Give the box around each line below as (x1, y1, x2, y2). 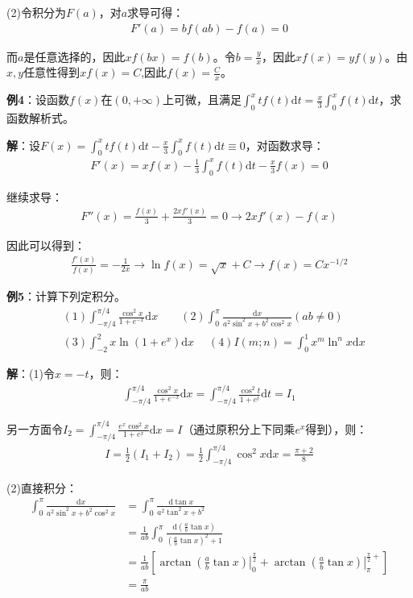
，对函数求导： (245, 136, 324, 153)
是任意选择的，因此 (23, 48, 126, 64)
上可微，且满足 (163, 91, 242, 108)
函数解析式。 (6, 110, 74, 127)
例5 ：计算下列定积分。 (6, 287, 126, 304)
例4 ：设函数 (6, 91, 70, 108)
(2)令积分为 (6, 4, 66, 20)
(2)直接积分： (6, 479, 77, 496)
